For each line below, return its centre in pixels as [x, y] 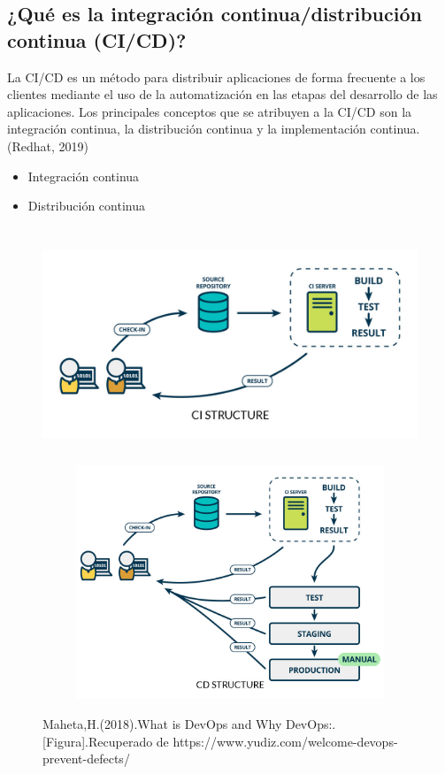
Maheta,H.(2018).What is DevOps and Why [162, 724]
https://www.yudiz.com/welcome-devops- [285, 741]
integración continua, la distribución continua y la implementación [187, 129]
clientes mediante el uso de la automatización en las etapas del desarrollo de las [222, 94]
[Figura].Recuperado [98, 741]
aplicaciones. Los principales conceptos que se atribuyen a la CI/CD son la [210, 111]
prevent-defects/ [86, 759]
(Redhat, [31, 146]
